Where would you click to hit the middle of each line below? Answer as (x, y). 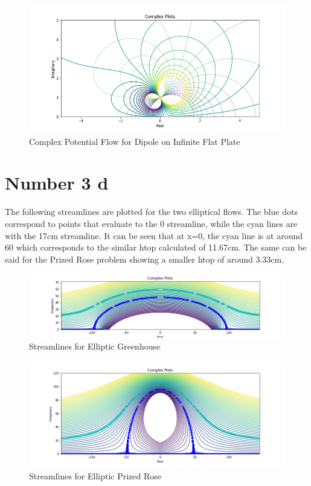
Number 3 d (57, 183)
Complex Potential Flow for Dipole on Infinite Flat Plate (135, 141)
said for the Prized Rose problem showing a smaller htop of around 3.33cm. (145, 259)
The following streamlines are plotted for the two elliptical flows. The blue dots (151, 212)
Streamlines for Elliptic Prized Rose (95, 475)
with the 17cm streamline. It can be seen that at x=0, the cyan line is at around (154, 235)
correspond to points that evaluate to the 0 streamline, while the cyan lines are (151, 223)
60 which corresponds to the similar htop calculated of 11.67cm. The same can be (156, 247)
